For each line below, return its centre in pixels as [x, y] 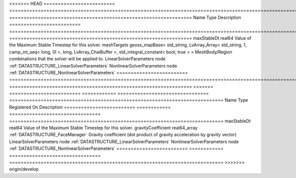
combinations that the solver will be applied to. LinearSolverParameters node [87, 59]
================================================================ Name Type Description [125, 17]
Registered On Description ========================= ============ [90, 107]
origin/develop [24, 169]
